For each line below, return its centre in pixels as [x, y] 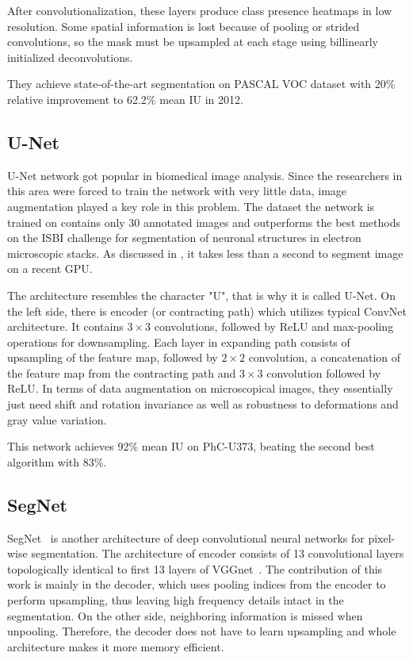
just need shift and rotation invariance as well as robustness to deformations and [203, 404]
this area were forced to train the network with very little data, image [177, 191]
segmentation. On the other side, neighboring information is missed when [185, 615]
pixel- [382, 537]
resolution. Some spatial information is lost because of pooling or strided [184, 26]
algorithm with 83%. [57, 461]
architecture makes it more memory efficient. [116, 646]
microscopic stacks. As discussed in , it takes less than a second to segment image [205, 253]
